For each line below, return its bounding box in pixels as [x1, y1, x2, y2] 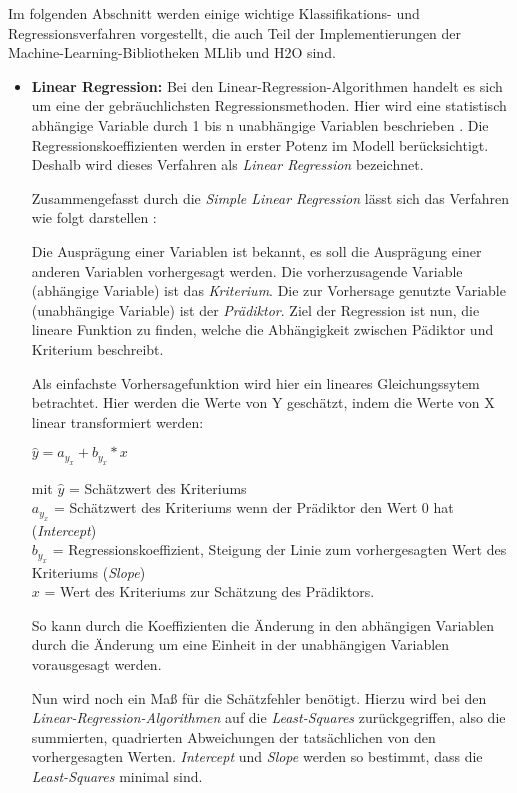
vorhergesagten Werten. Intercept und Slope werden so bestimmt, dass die [31, 746, 483, 767]
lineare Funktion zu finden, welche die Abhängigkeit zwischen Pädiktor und [31, 319, 494, 340]
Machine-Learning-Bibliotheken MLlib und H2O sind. [8, 42, 336, 63]
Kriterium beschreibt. [31, 338, 164, 359]
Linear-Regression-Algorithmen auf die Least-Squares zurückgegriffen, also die [31, 707, 506, 728]
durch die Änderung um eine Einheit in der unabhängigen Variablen [31, 634, 450, 655]
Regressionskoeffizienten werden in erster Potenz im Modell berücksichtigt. [31, 134, 489, 155]
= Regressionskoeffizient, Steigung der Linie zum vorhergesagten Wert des [52, 539, 507, 560]
